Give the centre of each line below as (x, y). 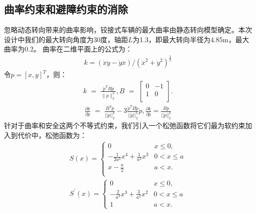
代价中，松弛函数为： (52, 135)
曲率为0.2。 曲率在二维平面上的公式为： (68, 49)
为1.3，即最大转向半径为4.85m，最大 (191, 39)
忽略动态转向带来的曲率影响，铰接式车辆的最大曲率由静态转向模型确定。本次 (128, 30)
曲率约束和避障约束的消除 (66, 9)
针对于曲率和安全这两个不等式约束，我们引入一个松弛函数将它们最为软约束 (125, 125)
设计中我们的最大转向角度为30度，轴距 (66, 39)
